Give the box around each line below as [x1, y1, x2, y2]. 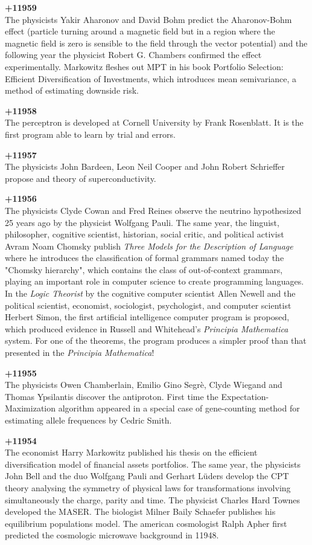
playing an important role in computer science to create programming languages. [5, 275, 304, 288]
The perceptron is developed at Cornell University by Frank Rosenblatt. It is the [5, 116, 304, 129]
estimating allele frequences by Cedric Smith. [5, 414, 172, 426]
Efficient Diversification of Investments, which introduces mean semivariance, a [5, 72, 297, 85]
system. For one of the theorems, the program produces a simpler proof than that [5, 334, 307, 347]
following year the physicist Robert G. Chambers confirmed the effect [5, 48, 262, 61]
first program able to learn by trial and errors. [5, 127, 176, 140]
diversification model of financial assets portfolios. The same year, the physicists [5, 457, 301, 470]
